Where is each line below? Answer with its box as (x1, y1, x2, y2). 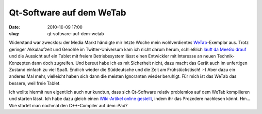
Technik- (216, 53, 235, 59)
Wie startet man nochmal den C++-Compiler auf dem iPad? (9, 102, 128, 108)
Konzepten (9, 60, 31, 66)
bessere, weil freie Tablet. (9, 80, 61, 86)
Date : (9, 24, 20, 30)
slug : (9, 30, 19, 36)
